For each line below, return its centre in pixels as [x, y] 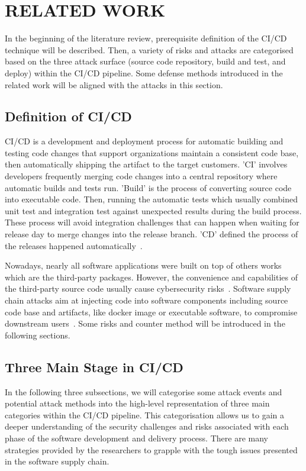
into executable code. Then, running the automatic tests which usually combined [151, 199]
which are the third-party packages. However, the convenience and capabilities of [151, 277]
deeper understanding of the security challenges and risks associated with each [147, 426]
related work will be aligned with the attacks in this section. [114, 84]
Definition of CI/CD [68, 116]
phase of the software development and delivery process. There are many [136, 438]
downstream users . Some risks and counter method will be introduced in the [145, 323]
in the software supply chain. [57, 461]
